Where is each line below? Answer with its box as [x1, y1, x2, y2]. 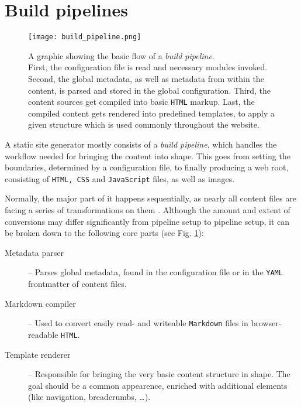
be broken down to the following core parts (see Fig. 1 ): [5, 227, 204, 239]
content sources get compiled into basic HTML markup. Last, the [28, 95, 255, 108]
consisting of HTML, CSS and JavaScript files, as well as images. [5, 172, 235, 184]
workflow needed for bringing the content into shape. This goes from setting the [5, 149, 290, 162]
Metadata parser [5, 246, 64, 258]
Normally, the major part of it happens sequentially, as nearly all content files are [5, 192, 297, 204]
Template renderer [5, 348, 71, 360]
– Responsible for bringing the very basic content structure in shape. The [28, 368, 290, 380]
